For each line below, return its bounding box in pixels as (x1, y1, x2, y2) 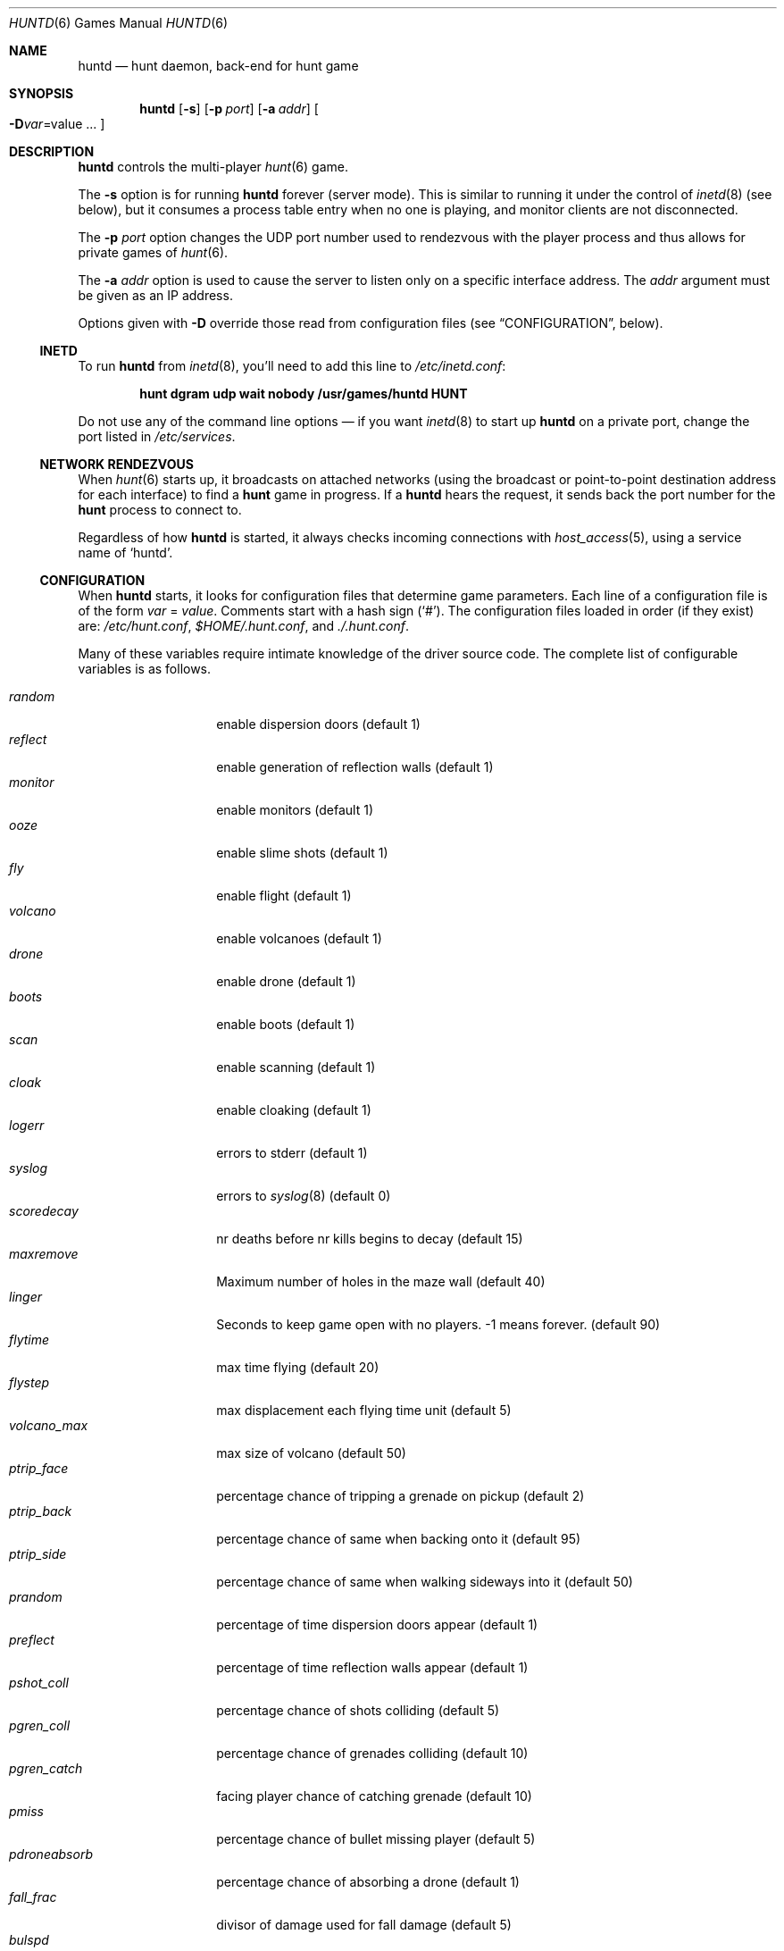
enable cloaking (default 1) (216, 1102, 371, 1118)
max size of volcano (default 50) (216, 1445, 406, 1461)
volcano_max (9, 1418, 88, 1433)
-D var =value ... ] (9, 116, 105, 131)
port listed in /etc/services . (78, 429, 236, 444)
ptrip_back (9, 1503, 72, 1519)
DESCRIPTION (9, 144, 95, 159)
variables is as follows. (78, 661, 212, 676)
